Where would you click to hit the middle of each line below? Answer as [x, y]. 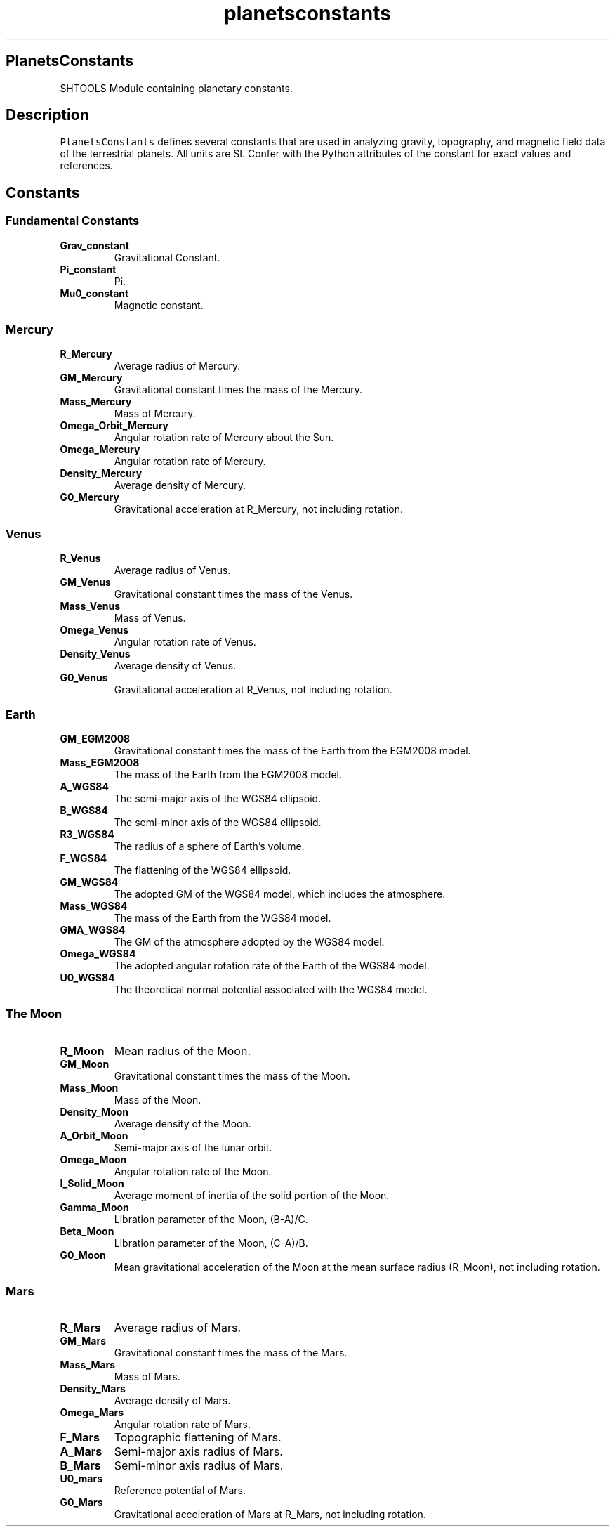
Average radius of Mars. [178, 1328]
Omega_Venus [94, 630]
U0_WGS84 [87, 977]
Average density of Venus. [175, 666]
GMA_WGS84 [93, 929]
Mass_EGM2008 [100, 762]
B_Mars [80, 1466]
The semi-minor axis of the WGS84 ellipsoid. [218, 822]
